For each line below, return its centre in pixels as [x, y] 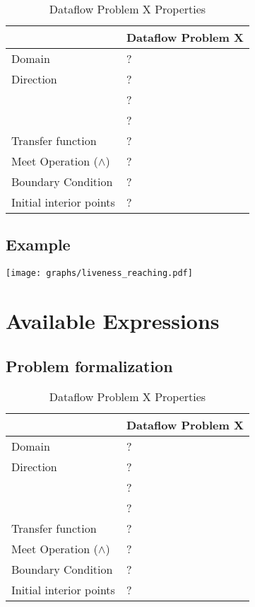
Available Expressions [113, 321]
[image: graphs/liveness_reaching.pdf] [99, 273]
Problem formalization [89, 365]
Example [38, 244]
